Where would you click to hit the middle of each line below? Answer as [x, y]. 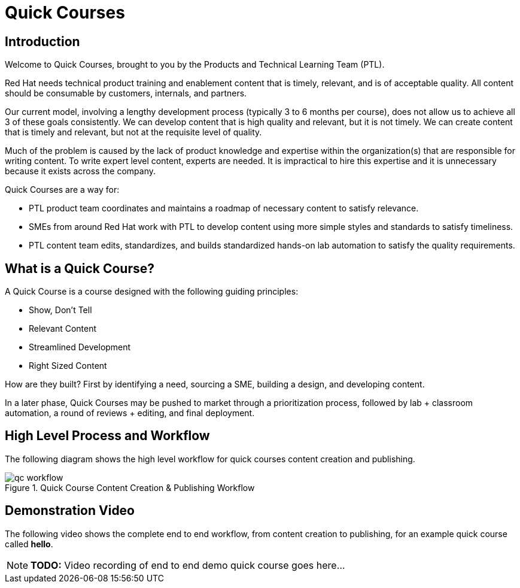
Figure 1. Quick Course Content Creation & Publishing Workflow [130, 487]
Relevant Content [63, 329]
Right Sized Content [68, 366]
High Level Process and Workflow [107, 436]
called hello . [29, 544]
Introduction [42, 41]
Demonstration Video [70, 511]
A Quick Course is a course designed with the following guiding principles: [152, 292]
